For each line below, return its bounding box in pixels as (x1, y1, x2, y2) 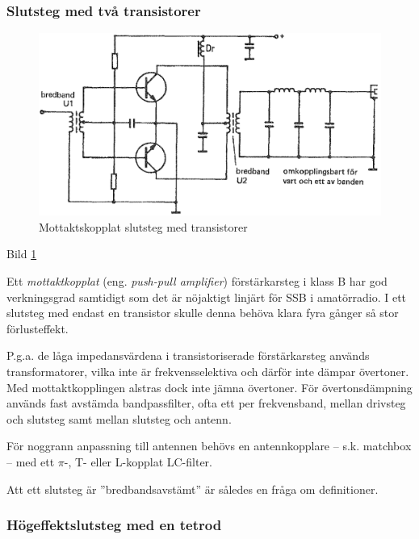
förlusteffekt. (6, 320, 69, 336)
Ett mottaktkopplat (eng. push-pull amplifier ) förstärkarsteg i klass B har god (6, 273, 388, 290)
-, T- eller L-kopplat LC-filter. (64, 453, 212, 470)
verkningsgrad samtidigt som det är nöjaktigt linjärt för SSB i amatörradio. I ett (6, 288, 407, 305)
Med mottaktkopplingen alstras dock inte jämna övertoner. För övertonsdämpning (6, 378, 413, 395)
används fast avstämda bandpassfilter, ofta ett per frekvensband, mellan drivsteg (6, 395, 406, 412)
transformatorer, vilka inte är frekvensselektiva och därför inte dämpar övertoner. (6, 363, 409, 380)
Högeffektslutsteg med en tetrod (6, 515, 222, 535)
